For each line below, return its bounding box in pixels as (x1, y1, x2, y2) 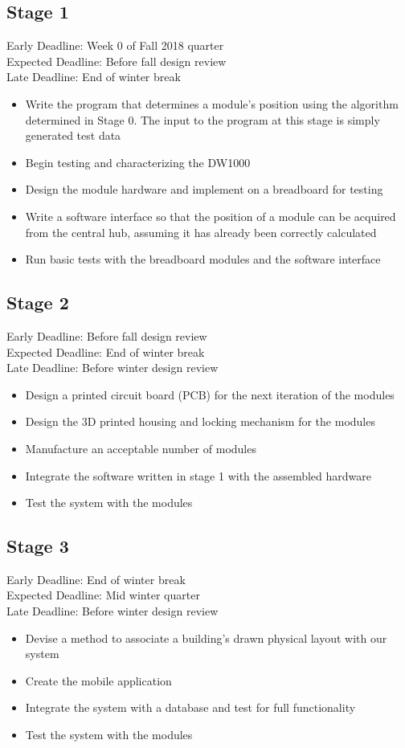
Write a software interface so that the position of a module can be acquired (25, 207, 396, 224)
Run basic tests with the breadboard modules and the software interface (25, 251, 381, 268)
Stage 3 (6, 533, 69, 558)
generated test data (25, 127, 121, 144)
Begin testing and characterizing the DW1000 (25, 153, 251, 170)
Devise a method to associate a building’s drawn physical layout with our (25, 629, 387, 646)
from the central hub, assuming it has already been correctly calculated (25, 223, 377, 240)
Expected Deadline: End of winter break (6, 343, 205, 360)
